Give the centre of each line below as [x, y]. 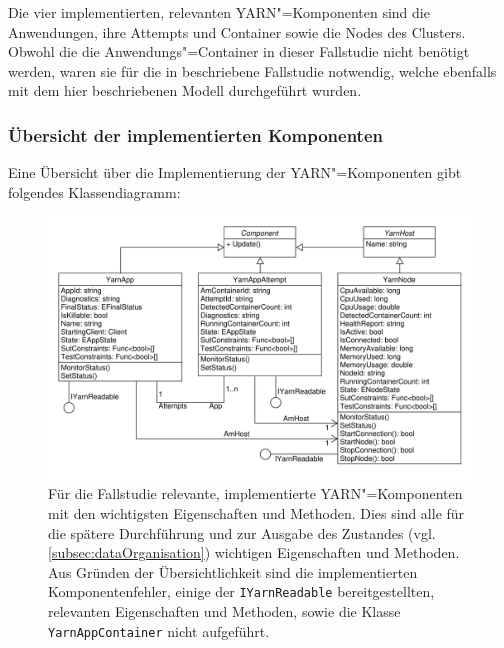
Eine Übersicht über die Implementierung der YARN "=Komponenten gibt [235, 172]
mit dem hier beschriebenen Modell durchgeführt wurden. [185, 90]
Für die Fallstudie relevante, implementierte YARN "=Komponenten [255, 493]
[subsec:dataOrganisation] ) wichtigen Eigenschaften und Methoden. [254, 552]
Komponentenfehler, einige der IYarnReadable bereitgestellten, [241, 591]
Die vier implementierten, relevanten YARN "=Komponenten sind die [219, 12]
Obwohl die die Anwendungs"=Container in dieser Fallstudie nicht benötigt [239, 51]
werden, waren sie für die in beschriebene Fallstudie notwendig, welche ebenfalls [252, 70]
